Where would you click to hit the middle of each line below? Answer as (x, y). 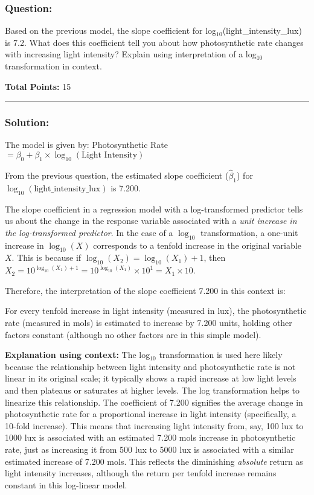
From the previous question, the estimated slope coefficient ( (117, 175)
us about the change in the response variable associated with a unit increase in (151, 221)
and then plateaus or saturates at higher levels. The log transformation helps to (152, 390)
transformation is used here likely (221, 355)
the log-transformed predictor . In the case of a (89, 232)
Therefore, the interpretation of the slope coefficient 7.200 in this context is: (145, 290)
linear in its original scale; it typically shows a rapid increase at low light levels (151, 378)
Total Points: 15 (38, 86)
